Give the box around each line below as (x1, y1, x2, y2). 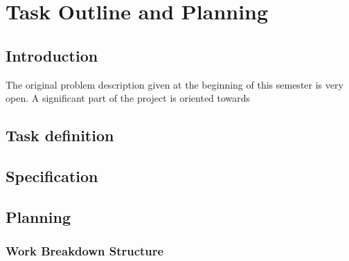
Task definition (6, 125, 114, 146)
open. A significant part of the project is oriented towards (6, 91, 251, 105)
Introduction (6, 44, 98, 66)
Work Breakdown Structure (6, 242, 164, 260)
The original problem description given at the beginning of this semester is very (6, 77, 343, 91)
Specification (6, 165, 98, 186)
